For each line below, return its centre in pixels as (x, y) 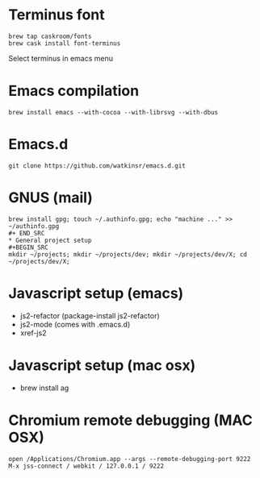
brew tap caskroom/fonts (50, 36)
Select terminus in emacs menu (61, 58)
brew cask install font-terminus (65, 43)
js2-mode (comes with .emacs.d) (75, 324)
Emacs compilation (74, 91)
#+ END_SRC (27, 233)
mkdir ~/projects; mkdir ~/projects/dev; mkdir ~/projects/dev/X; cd (128, 254)
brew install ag (44, 388)
